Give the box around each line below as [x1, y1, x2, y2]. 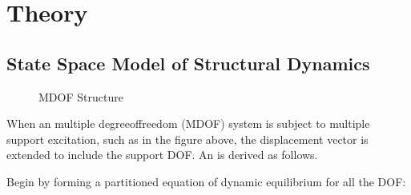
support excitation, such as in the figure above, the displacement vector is [6, 130, 369, 147]
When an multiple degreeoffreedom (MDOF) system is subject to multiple [6, 115, 370, 132]
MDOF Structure [38, 88, 123, 105]
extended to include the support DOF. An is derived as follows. [6, 146, 318, 163]
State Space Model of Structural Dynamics [6, 50, 370, 75]
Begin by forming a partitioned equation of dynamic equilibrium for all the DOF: [6, 173, 406, 189]
